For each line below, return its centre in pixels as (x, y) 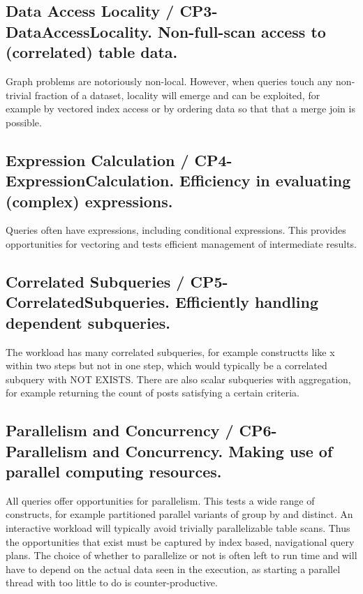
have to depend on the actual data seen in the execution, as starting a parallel (173, 569)
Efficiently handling (246, 302)
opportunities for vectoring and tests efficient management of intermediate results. (181, 243)
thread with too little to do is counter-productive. (112, 582)
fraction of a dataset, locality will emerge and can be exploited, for (177, 95)
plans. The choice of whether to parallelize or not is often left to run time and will (181, 555)
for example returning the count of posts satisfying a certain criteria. (153, 393)
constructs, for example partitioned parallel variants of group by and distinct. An (179, 514)
